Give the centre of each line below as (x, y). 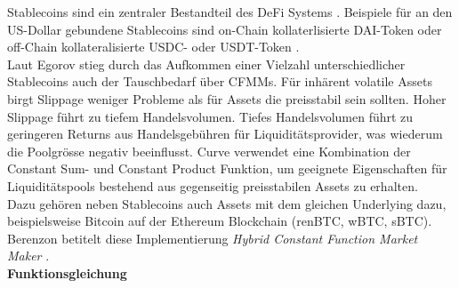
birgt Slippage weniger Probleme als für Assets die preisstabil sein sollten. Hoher (227, 98)
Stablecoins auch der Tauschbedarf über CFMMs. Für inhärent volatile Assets (220, 81)
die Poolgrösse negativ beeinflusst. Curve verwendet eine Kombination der (209, 151)
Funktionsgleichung (67, 272)
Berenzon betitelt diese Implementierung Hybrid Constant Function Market (213, 238)
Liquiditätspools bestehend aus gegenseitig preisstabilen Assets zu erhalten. (213, 185)
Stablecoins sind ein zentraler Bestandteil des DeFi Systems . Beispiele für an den (230, 12)
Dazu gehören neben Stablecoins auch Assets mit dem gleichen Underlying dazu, (227, 203)
